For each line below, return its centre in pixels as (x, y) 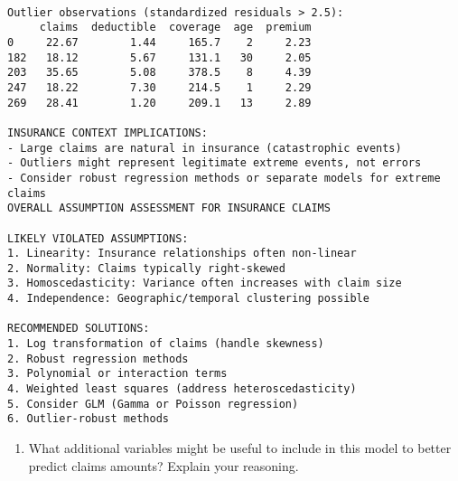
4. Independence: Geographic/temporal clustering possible (188, 299)
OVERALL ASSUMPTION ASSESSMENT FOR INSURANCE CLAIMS (169, 208)
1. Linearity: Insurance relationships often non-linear (182, 254)
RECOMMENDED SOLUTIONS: (79, 329)
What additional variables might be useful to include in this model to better (240, 448)
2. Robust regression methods (98, 358)
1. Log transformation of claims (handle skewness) (166, 344)
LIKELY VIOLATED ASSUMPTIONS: (98, 238)
